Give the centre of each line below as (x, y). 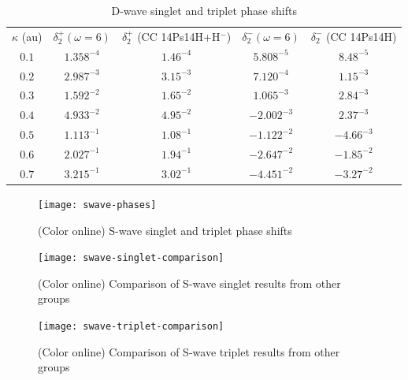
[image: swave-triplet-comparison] (131, 326)
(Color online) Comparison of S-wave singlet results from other (189, 283)
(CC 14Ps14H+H (179, 36)
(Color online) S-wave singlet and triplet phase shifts (165, 230)
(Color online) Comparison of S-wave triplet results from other (189, 351)
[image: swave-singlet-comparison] (131, 258)
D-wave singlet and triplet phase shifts (204, 10)
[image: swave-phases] (97, 205)
